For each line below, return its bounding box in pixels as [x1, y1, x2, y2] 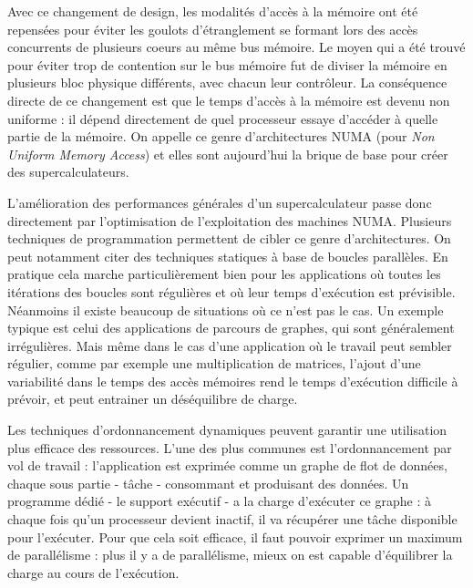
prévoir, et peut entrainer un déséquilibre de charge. [7, 389, 298, 408]
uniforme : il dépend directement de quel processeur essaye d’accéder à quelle [7, 108, 438, 128]
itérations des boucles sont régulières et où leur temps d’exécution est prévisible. [7, 282, 456, 301]
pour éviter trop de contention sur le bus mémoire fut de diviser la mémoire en [7, 55, 447, 74]
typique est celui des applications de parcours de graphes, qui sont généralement [7, 318, 455, 337]
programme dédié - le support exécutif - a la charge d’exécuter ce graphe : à [7, 491, 431, 511]
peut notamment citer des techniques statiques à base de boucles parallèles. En [7, 246, 448, 265]
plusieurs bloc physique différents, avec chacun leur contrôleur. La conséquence [7, 73, 447, 92]
